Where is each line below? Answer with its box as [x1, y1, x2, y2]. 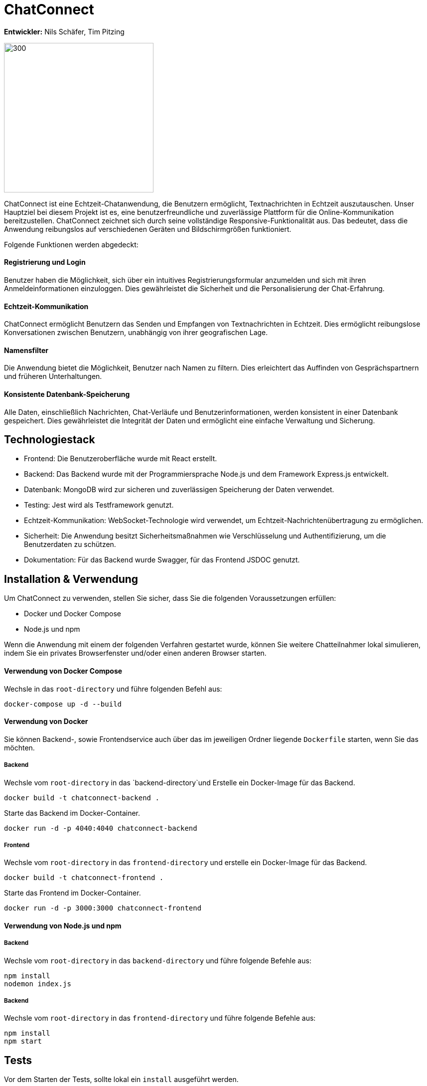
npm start [4, 1037, 42, 1046]
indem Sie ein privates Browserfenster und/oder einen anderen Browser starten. [4, 649, 267, 658]
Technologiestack [4, 433, 95, 446]
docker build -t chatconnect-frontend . [4, 874, 164, 882]
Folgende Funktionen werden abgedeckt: [4, 240, 139, 249]
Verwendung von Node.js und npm [4, 921, 122, 930]
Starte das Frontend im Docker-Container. [4, 889, 141, 898]
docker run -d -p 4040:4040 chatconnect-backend [4, 824, 197, 832]
